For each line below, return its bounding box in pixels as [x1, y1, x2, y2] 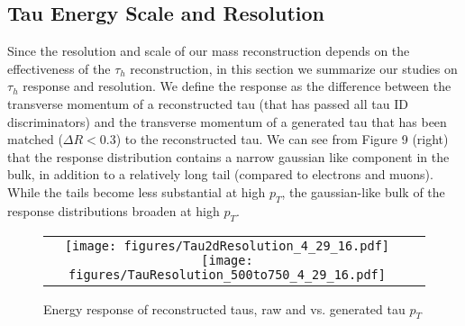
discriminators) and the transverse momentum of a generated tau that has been [7, 112, 447, 131]
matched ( [7, 130, 63, 149]
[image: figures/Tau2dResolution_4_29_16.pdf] [64, 238, 390, 253]
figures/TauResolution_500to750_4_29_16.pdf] [68, 267, 386, 282]
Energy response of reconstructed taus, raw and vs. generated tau [43, 299, 406, 318]
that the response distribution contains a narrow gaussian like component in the [7, 147, 450, 166]
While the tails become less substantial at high [7, 182, 266, 201]
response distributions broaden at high [7, 201, 220, 220]
